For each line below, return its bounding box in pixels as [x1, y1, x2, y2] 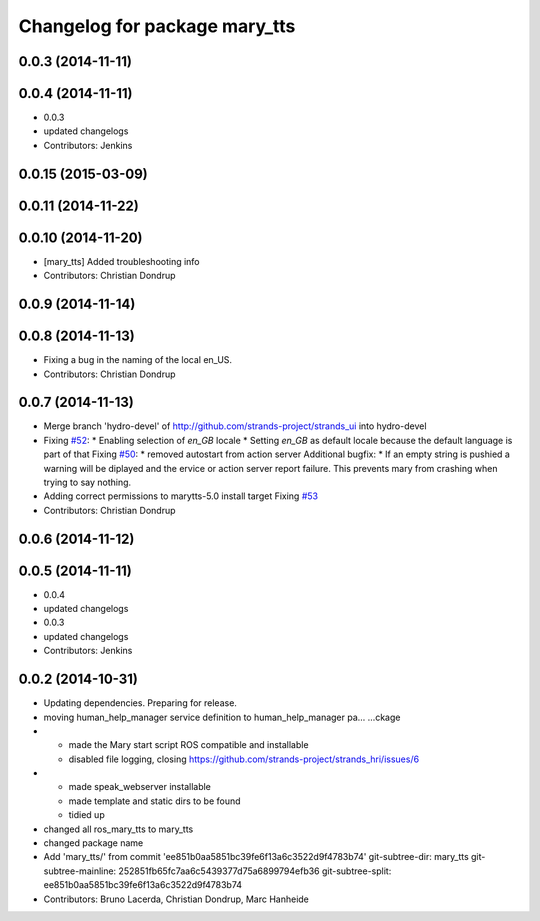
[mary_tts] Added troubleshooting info [43, 255, 200, 267]
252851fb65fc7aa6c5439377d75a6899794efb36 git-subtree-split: [118, 865, 392, 877]
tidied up [68, 809, 105, 821]
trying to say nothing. [43, 476, 132, 488]
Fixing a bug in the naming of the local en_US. [43, 354, 233, 366]
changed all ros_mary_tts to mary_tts [43, 823, 194, 835]
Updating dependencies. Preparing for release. [43, 697, 237, 709]
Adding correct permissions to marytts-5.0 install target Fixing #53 [43, 490, 319, 502]
